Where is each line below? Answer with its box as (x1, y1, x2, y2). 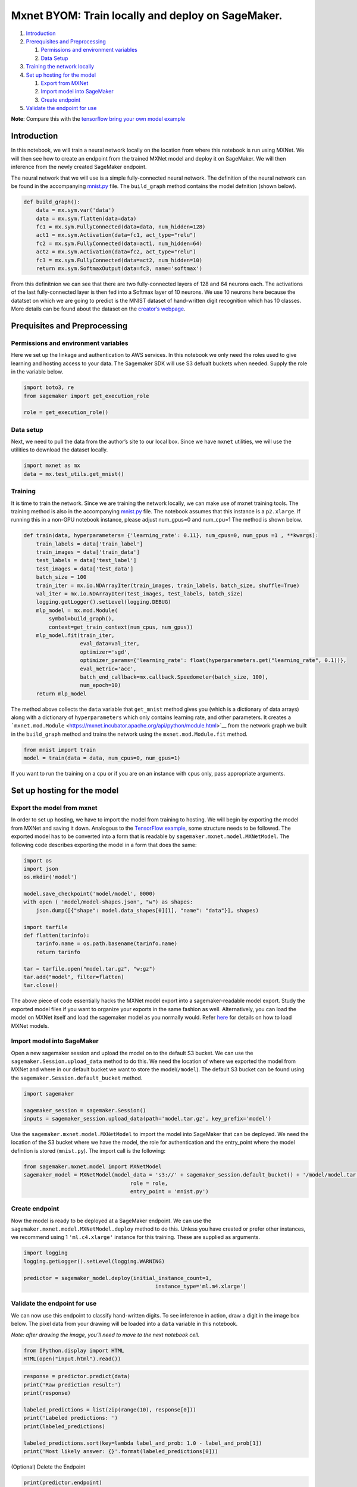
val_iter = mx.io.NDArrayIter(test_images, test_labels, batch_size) (36, 591, 243, 597)
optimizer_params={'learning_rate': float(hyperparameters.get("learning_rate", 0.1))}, (80, 657, 347, 664)
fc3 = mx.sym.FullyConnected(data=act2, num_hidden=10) (36, 256, 203, 263)
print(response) (23, 1389, 71, 1397)
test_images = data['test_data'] (36, 565, 134, 572)
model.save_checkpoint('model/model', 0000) (23, 890, 156, 898)
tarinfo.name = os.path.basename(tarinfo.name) (36, 940, 178, 947)
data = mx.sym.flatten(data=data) (36, 215, 137, 222)
